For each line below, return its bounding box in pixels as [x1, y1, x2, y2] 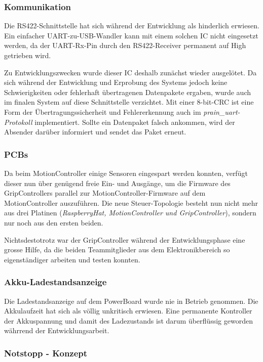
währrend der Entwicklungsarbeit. [4, 325, 109, 336]
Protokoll [4, 116, 32, 127]
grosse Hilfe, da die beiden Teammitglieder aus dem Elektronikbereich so [4, 244, 230, 255]
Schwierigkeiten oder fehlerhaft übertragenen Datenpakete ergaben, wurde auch [4, 86, 251, 97]
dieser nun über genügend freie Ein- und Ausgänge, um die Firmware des [4, 177, 231, 188]
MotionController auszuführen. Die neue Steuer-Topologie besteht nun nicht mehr [4, 197, 258, 208]
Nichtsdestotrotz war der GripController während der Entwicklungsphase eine [4, 234, 245, 245]
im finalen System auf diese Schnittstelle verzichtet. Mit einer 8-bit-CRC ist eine [4, 97, 254, 107]
